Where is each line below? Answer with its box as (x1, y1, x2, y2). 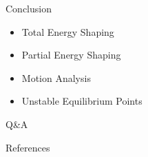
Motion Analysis (21, 70, 91, 85)
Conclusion (6, 1, 52, 15)
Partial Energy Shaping (21, 48, 121, 62)
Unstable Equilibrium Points (21, 94, 142, 108)
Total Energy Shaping (21, 24, 114, 39)
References (6, 140, 50, 154)
